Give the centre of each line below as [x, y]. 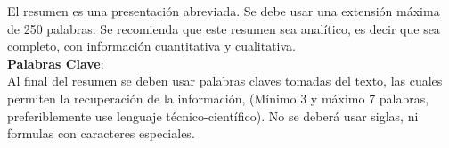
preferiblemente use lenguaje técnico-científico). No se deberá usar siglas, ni [213, 115]
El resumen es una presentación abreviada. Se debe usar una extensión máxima [224, 11]
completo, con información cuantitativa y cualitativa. [152, 46]
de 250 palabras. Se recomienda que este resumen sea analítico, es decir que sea [224, 28]
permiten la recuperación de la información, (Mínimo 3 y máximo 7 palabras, [218, 98]
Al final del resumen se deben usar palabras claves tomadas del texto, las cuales [225, 81]
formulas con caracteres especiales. [101, 133]
